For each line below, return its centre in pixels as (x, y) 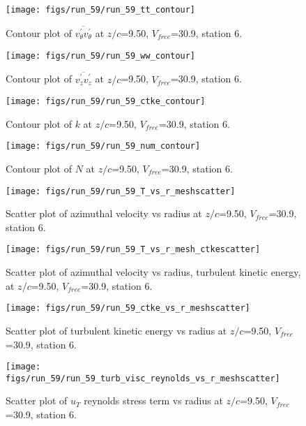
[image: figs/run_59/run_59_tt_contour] (101, 10)
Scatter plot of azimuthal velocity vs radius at (104, 213)
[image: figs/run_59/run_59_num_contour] (103, 146)
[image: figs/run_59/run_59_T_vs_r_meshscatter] (121, 191)
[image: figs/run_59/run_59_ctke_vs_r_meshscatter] (128, 308)
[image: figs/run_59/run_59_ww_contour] (101, 56)
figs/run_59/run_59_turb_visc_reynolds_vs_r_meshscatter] (143, 378)
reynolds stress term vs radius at (153, 401)
